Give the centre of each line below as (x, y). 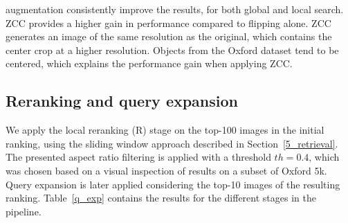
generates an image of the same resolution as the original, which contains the (169, 36)
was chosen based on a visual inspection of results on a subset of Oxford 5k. (166, 170)
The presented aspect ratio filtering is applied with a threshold (138, 157)
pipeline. (24, 211)
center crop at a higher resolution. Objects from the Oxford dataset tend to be (172, 50)
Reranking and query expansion (122, 101)
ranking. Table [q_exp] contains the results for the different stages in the (161, 198)
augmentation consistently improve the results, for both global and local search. (175, 9)
